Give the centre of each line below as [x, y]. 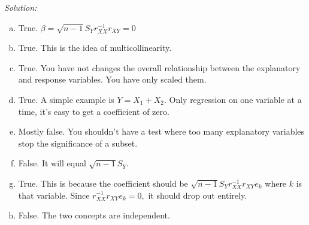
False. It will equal [52, 163]
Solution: [21, 7]
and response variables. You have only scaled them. [112, 79]
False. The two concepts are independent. [94, 215]
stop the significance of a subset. [78, 143]
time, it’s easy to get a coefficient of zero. [94, 111]
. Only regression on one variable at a [233, 99]
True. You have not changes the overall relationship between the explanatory [159, 67]
